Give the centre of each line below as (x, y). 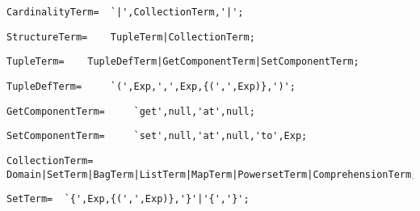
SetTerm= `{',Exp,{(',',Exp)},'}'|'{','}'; (128, 199)
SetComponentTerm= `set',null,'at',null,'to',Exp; (157, 136)
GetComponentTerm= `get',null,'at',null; (131, 111)
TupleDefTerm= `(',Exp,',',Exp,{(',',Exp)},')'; (151, 86)
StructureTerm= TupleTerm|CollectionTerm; (131, 37)
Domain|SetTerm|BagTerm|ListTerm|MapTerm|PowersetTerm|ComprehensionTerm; (212, 174)
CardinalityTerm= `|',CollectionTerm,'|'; (125, 12)
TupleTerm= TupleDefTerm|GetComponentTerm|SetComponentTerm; (183, 62)
